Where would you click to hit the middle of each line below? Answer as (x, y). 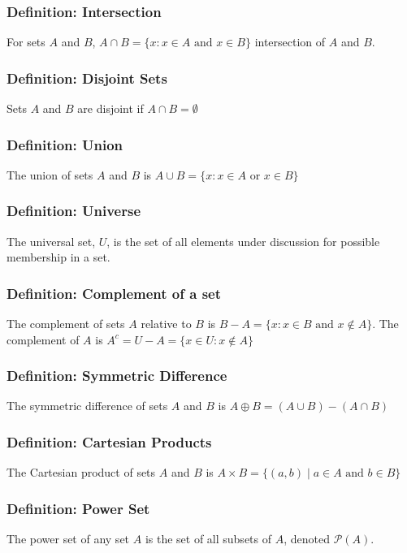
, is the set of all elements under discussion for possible (243, 241)
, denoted (307, 539)
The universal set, (51, 241)
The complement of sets (66, 324)
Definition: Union (65, 144)
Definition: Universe (74, 211)
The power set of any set (68, 539)
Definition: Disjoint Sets (87, 78)
